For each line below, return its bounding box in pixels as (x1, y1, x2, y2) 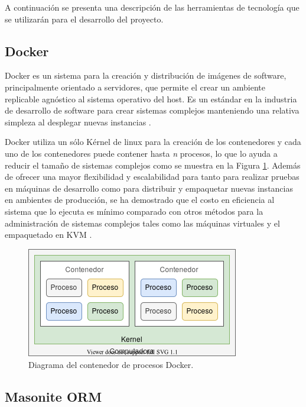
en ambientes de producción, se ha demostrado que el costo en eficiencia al (5, 193, 275, 206)
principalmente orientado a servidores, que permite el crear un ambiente (5, 80, 266, 93)
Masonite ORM (5, 387, 102, 406)
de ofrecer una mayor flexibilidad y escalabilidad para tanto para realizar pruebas (5, 170, 300, 183)
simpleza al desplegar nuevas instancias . (5, 115, 151, 128)
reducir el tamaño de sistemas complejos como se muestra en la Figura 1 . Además (5, 159, 301, 171)
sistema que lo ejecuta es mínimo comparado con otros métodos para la (5, 205, 263, 217)
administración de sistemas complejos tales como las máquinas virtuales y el (5, 217, 280, 229)
